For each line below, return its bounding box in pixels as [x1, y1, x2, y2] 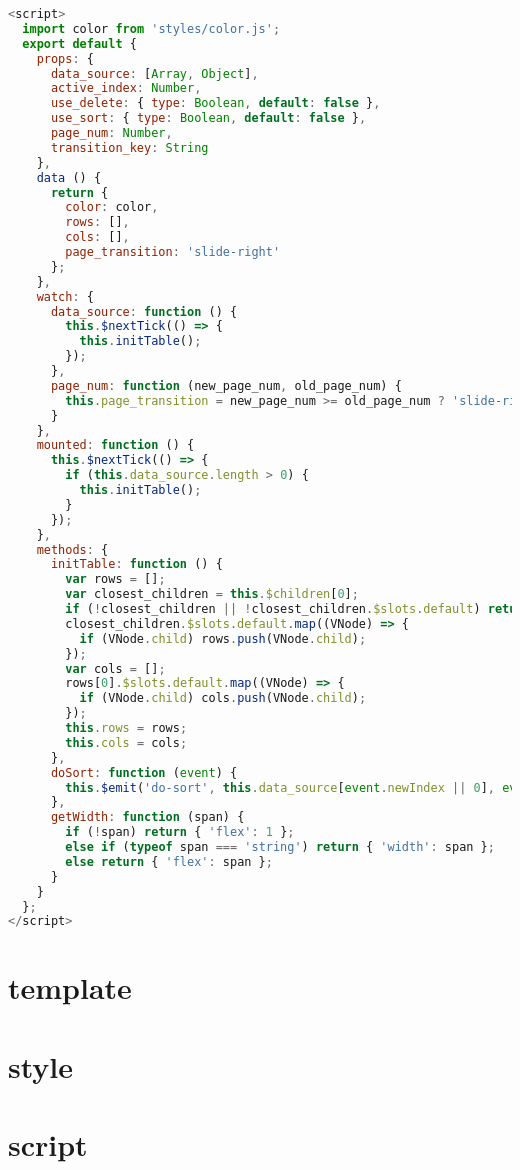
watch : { [36, 289, 94, 304]
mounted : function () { [36, 438, 195, 453]
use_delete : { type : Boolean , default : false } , [50, 96, 381, 111]
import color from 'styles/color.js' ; [22, 21, 281, 36]
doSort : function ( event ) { [50, 765, 238, 780]
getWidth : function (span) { [50, 810, 245, 825]
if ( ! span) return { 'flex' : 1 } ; [65, 825, 295, 840]
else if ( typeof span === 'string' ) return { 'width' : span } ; [65, 840, 495, 854]
